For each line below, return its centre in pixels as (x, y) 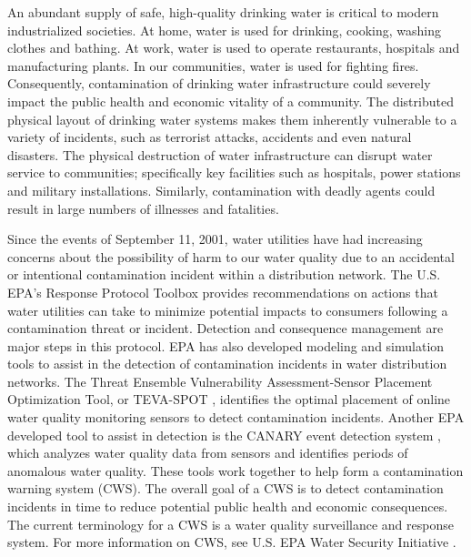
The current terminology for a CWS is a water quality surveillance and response (230, 524)
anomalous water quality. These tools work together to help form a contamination (235, 470)
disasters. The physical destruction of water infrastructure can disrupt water (220, 154)
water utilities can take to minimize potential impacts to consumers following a (228, 310)
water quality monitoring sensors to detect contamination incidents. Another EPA (236, 417)
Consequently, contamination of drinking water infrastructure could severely (219, 83)
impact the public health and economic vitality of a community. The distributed (230, 101)
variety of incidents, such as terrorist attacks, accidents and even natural (210, 137)
